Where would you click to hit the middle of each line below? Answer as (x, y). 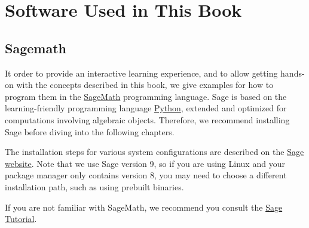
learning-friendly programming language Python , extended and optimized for (146, 108)
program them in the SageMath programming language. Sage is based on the (146, 96)
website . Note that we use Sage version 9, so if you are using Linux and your (145, 163)
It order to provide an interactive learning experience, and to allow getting (141, 73)
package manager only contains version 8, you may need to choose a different (146, 175)
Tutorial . (21, 219)
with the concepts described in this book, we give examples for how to (145, 85)
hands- (293, 73)
